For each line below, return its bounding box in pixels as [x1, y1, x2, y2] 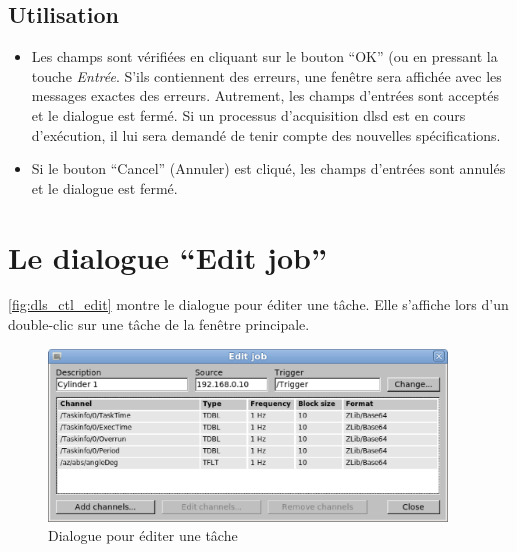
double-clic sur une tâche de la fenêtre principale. [8, 314, 310, 335]
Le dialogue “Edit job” [8, 236, 327, 277]
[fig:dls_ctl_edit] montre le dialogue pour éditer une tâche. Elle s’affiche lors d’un [8, 294, 509, 315]
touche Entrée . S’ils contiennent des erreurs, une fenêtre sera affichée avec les [31, 65, 502, 86]
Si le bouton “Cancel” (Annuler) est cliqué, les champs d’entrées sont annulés [31, 158, 506, 179]
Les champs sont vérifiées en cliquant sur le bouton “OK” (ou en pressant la [31, 46, 498, 67]
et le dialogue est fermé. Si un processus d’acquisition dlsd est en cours [31, 104, 466, 125]
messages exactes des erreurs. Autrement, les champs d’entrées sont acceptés [31, 85, 499, 106]
